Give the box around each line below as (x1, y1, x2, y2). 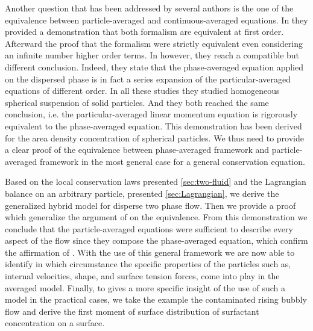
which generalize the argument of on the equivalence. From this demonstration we (5, 211, 308, 223)
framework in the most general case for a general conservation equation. (39, 155, 305, 167)
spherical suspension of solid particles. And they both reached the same (5, 96, 269, 108)
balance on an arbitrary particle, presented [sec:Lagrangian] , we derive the (5, 187, 279, 199)
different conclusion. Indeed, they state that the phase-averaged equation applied (5, 60, 303, 73)
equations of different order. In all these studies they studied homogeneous (5, 84, 280, 97)
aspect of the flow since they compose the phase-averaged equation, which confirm (5, 234, 308, 247)
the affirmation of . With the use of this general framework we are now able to (5, 246, 295, 258)
